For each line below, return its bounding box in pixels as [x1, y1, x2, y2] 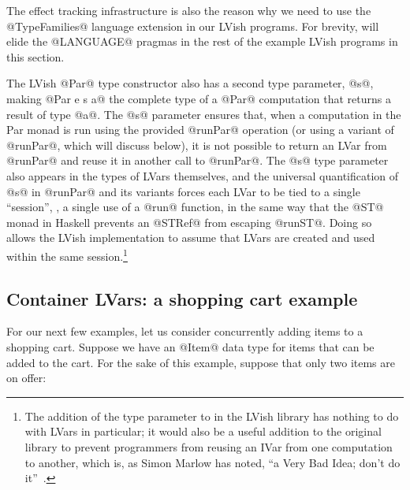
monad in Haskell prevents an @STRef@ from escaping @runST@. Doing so [6, 213, 372, 230]
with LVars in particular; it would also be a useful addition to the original [24, 423, 382, 440]
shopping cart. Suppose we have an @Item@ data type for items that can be [6, 338, 375, 355]
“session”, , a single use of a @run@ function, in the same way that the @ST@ [6, 199, 384, 215]
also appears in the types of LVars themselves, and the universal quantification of [6, 167, 399, 184]
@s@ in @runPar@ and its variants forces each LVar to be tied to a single [6, 183, 360, 199]
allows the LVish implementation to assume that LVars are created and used [6, 229, 375, 246]
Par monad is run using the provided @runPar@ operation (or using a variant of [6, 121, 394, 138]
